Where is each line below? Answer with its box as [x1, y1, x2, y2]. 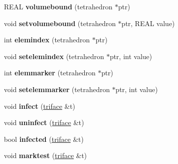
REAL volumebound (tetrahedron [4, 1, 113, 11]
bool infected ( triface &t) [4, 133, 84, 144]
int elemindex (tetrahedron [4, 34, 90, 45]
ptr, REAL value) [121, 18, 175, 28]
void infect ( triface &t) [4, 100, 75, 111]
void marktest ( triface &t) [4, 150, 87, 161]
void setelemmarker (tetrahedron [4, 84, 110, 94]
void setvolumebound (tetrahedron [4, 18, 116, 28]
